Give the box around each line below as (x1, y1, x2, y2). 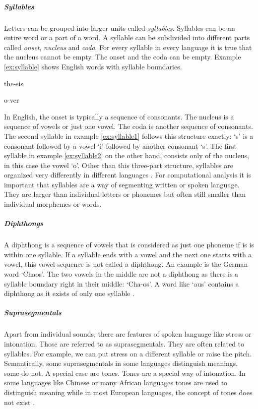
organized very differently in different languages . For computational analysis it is (4, 170, 252, 180)
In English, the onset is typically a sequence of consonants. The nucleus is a (4, 111, 234, 121)
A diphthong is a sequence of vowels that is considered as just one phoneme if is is (4, 239, 254, 250)
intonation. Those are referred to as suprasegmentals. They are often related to (4, 338, 245, 349)
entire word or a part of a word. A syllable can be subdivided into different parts (4, 32, 250, 43)
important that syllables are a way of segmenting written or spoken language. (4, 179, 240, 189)
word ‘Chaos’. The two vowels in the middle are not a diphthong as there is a (4, 269, 239, 279)
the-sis (4, 78, 24, 88)
